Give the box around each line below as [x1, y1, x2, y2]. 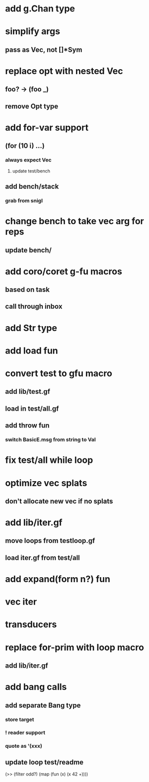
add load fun [5, 345, 58, 356]
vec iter [5, 596, 37, 608]
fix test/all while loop [5, 454, 93, 466]
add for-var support [5, 122, 88, 133]
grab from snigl [5, 197, 43, 204]
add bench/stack [5, 182, 59, 190]
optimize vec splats [5, 477, 87, 489]
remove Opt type [5, 102, 59, 110]
